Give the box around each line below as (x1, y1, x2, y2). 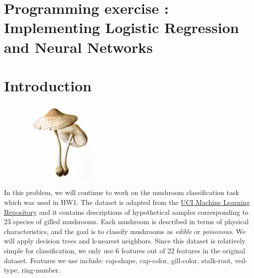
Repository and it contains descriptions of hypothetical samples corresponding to (4, 206, 249, 217)
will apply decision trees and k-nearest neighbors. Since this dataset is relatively (4, 236, 246, 246)
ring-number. (21, 265, 61, 275)
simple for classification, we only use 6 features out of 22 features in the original (4, 245, 246, 256)
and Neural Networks (4, 37, 153, 57)
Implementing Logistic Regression (4, 17, 239, 38)
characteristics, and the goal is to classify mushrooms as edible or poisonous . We (4, 226, 246, 236)
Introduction (4, 75, 92, 95)
